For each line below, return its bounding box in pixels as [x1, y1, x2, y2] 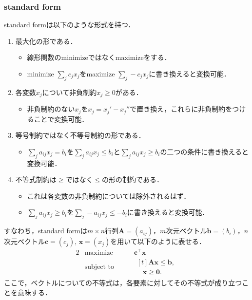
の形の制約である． [102, 174, 163, 185]
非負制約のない [27, 104, 75, 114]
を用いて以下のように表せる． [110, 236, 206, 246]
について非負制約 [42, 87, 97, 97]
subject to [84, 263, 115, 271]
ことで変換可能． [34, 113, 89, 124]
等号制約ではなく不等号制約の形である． [15, 130, 145, 140]
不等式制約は [15, 174, 57, 185]
